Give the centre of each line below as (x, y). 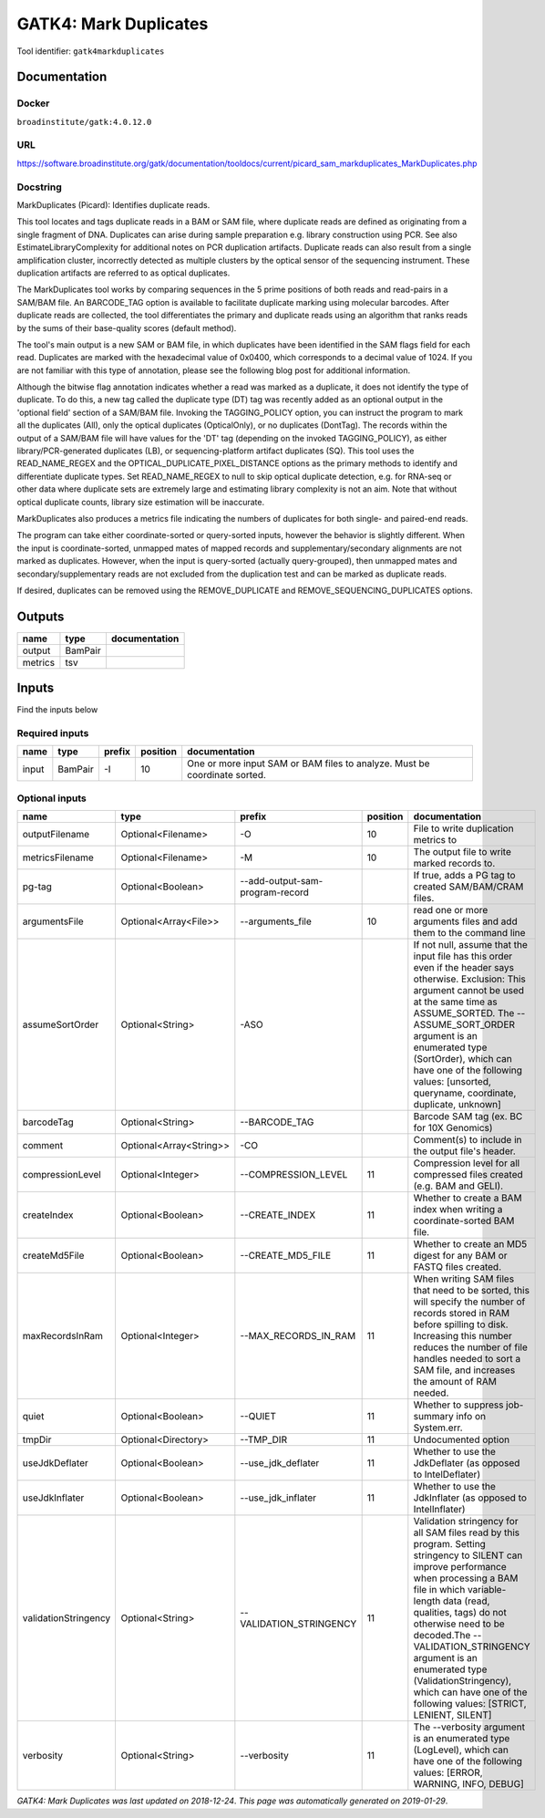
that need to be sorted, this (472, 1291)
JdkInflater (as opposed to (470, 1498)
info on (471, 1417)
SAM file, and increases (464, 1370)
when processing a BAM (466, 1578)
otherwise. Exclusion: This (469, 979)
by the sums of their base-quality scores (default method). (127, 327)
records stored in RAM (462, 1314)
